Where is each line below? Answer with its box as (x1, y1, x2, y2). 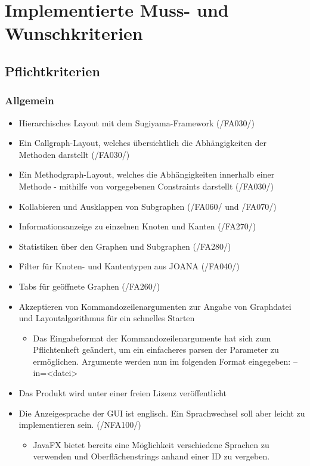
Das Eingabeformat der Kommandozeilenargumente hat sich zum (33, 331, 271, 344)
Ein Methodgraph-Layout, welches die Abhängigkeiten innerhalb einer (18, 168, 275, 181)
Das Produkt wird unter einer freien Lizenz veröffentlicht (18, 387, 227, 399)
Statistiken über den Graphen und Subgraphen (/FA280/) (18, 240, 231, 252)
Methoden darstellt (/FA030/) (18, 148, 130, 160)
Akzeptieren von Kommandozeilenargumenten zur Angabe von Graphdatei (18, 300, 292, 312)
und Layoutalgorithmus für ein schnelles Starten (18, 312, 195, 324)
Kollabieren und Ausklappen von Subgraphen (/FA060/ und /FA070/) (18, 200, 277, 212)
